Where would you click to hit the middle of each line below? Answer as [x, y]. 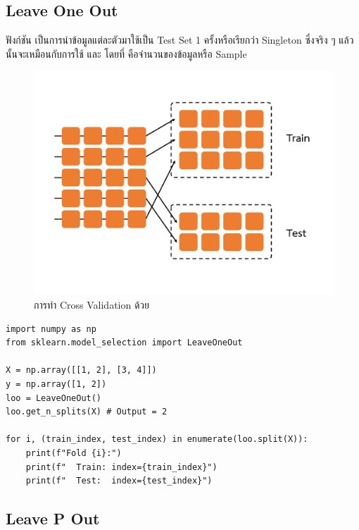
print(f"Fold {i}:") [74, 453]
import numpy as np [51, 329]
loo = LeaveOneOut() [54, 398]
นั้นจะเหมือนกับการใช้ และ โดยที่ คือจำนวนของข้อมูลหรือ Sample [126, 53]
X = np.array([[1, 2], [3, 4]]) [81, 370]
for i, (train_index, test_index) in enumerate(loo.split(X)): [157, 439]
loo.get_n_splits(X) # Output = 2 [87, 412]
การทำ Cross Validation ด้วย [92, 304]
